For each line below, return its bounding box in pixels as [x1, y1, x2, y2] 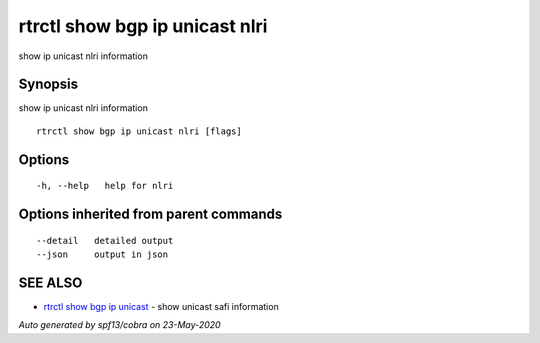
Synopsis [18, 76, 79, 93]
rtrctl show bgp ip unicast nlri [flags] [36, 125, 242, 137]
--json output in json [36, 249, 169, 260]
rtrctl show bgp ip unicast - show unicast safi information [43, 300, 279, 312]
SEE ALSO [18, 274, 83, 291]
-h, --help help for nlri [36, 180, 174, 192]
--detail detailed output [36, 235, 174, 246]
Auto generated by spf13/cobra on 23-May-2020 [18, 319, 221, 331]
